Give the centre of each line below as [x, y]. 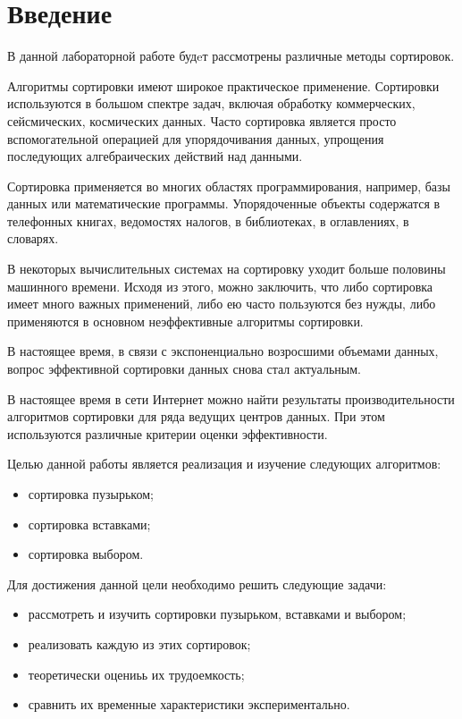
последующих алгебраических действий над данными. [155, 156]
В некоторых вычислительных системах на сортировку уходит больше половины [227, 269]
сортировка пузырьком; [91, 494]
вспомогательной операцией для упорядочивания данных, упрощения [196, 138]
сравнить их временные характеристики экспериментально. [189, 704]
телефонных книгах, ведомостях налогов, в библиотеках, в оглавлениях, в [208, 220]
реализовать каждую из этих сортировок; [139, 643]
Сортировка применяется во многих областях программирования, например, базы [229, 186]
